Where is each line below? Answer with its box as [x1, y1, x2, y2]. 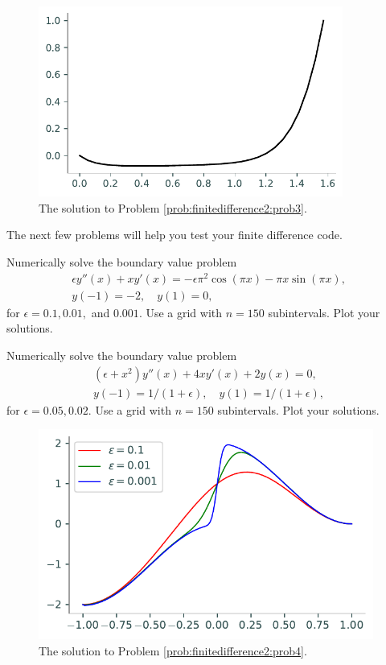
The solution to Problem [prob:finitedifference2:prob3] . [39, 199, 307, 216]
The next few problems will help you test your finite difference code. [6, 226, 343, 243]
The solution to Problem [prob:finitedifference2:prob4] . [39, 642, 307, 659]
